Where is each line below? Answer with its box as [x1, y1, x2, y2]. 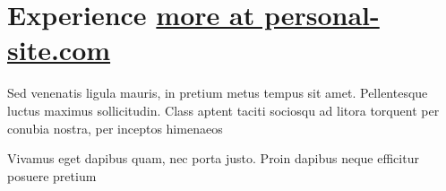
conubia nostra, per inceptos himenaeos [7, 118, 223, 137]
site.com [7, 31, 111, 68]
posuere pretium [7, 166, 97, 185]
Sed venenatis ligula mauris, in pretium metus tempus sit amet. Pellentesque [7, 83, 428, 102]
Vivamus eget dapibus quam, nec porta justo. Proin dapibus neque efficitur [7, 149, 419, 168]
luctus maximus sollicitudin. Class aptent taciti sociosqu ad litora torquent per [7, 100, 440, 119]
